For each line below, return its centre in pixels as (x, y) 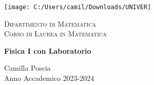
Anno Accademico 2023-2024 (49, 78)
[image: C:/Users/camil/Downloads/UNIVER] (78, 7)
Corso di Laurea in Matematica (55, 34)
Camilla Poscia (27, 68)
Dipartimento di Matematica (50, 23)
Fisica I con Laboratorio (48, 50)
